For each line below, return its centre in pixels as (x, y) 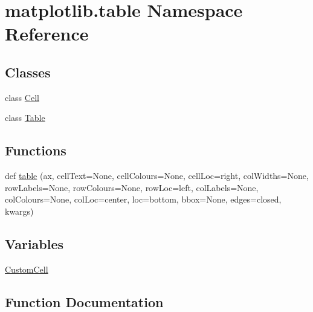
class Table (25, 118)
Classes (28, 72)
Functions (36, 150)
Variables (34, 243)
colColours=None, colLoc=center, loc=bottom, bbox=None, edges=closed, (143, 199)
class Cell (22, 97)
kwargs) (19, 211)
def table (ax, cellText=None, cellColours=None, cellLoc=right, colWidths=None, (157, 176)
